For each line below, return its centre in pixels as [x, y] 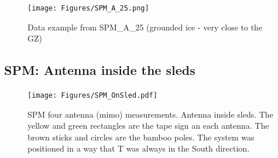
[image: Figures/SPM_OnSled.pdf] [92, 96]
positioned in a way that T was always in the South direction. [139, 148]
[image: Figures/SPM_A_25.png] [88, 8]
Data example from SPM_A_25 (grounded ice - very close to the [145, 27]
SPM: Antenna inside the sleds [100, 70]
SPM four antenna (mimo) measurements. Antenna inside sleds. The [150, 114]
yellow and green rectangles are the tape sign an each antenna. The [148, 126]
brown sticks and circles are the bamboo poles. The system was [141, 137]
